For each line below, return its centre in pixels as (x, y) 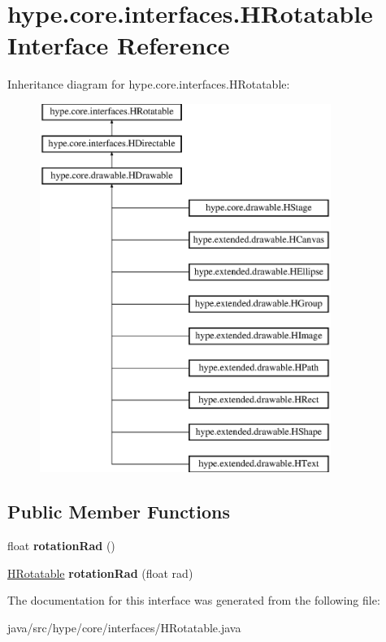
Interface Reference (119, 45)
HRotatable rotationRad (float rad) (100, 573)
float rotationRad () (61, 546)
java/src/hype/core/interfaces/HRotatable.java (124, 628)
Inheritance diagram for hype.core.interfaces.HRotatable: (149, 84)
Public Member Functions (119, 512)
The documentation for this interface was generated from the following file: (194, 600)
